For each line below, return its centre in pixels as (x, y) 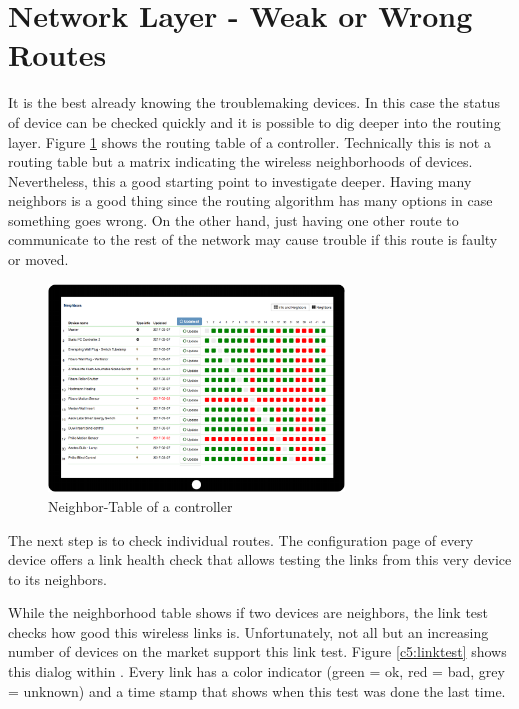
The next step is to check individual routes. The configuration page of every (241, 539)
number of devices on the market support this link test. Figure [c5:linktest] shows (257, 651)
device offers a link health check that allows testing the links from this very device (260, 559)
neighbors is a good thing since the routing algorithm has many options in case (250, 200)
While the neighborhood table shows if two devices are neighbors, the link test (248, 612)
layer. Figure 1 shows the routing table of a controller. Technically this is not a (249, 141)
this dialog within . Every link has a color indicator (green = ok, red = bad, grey (256, 671)
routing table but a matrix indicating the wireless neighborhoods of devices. (240, 161)
